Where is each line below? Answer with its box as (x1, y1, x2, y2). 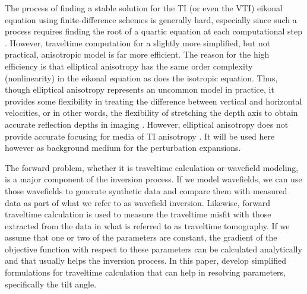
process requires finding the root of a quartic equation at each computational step (5, 25, 303, 37)
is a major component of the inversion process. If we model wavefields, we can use (5, 173, 302, 185)
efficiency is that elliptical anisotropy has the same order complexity (5, 59, 253, 72)
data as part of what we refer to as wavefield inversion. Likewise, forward (5, 196, 271, 208)
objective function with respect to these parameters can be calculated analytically (5, 242, 302, 255)
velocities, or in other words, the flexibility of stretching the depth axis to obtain (5, 106, 298, 119)
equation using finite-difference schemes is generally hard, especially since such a (5, 13, 297, 26)
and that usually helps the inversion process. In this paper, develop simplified (5, 254, 286, 267)
